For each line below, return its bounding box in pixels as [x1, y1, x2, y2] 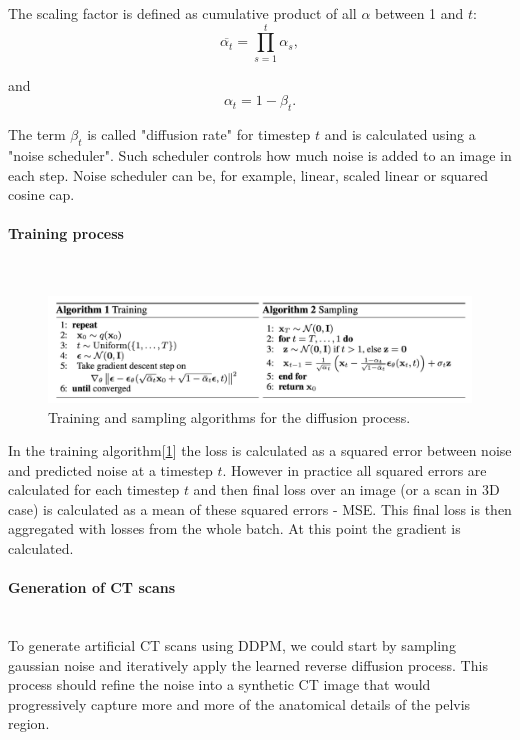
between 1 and [375, 3, 464, 23]
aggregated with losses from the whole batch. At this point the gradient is [8, 518, 461, 539]
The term [8, 124, 66, 145]
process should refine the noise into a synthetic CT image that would [8, 674, 431, 695]
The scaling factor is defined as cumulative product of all [8, 3, 357, 23]
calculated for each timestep [8, 479, 180, 500]
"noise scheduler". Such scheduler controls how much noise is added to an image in [8, 144, 512, 165]
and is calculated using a [324, 124, 476, 145]
